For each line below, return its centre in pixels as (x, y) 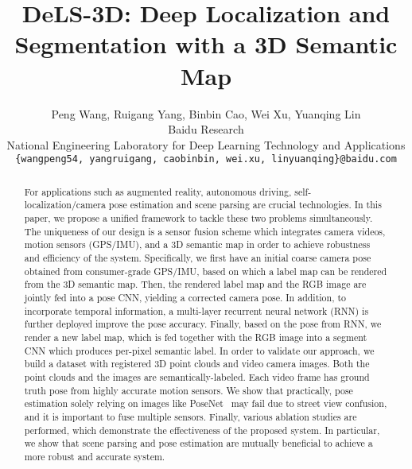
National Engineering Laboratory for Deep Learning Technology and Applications (206, 144)
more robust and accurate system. (95, 456)
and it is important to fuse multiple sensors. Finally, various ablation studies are (190, 416)
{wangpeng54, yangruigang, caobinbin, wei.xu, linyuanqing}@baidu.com (206, 159)
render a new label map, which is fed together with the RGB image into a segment (196, 337)
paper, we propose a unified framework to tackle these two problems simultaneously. (198, 218)
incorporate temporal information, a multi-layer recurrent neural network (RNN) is (196, 310)
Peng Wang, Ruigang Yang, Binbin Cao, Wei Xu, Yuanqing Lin (206, 113)
